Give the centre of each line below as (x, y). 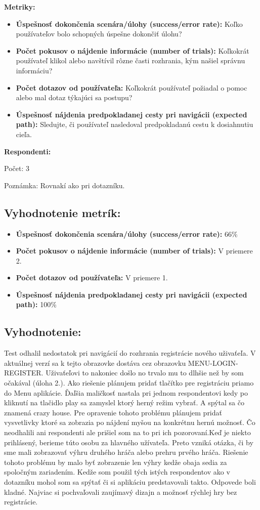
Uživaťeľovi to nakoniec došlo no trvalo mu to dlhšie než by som (145, 373)
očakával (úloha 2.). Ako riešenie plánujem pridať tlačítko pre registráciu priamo (129, 383)
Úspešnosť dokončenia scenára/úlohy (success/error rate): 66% (127, 233)
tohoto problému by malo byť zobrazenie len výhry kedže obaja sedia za (116, 462)
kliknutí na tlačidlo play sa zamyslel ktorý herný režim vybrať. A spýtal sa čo (124, 402)
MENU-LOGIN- (213, 363)
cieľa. (24, 134)
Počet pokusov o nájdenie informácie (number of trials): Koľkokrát (133, 50)
